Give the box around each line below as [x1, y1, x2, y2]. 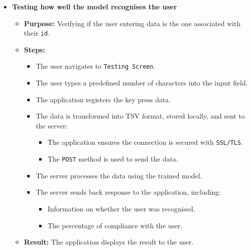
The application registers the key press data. [36, 94, 171, 104]
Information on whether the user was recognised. [48, 203, 196, 213]
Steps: [24, 44, 45, 54]
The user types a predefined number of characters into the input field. [36, 78, 248, 88]
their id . [24, 28, 50, 38]
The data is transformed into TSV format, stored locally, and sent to [36, 111, 245, 121]
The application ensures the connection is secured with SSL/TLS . [48, 137, 243, 147]
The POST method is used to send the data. [48, 154, 178, 164]
